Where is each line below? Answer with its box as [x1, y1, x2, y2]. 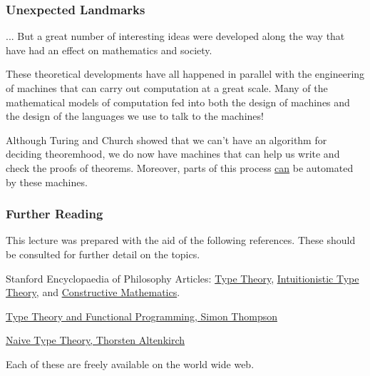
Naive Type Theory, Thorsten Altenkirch [6, 332, 185, 347]
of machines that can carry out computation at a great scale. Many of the [6, 81, 328, 95]
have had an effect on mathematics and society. [6, 42, 212, 57]
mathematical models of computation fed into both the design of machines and [6, 94, 350, 109]
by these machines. [6, 174, 88, 189]
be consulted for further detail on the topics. [6, 246, 200, 261]
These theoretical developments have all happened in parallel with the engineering [6, 66, 365, 81]
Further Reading [6, 205, 103, 223]
